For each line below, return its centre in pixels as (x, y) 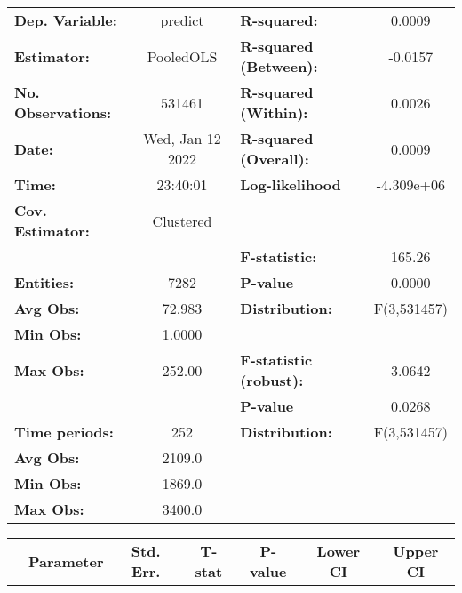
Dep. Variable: (66, 20)
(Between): (279, 66)
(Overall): (275, 159)
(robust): (272, 380)
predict (182, 20)
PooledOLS (182, 56)
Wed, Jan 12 (182, 138)
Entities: (44, 282)
